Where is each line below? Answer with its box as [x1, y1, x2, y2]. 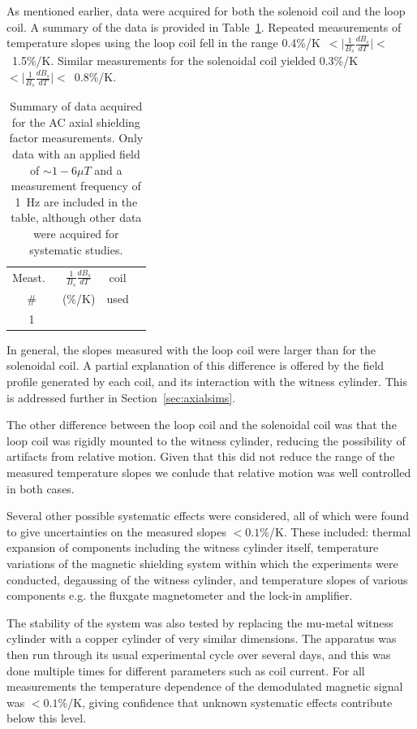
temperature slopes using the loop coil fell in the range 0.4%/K [6, 34, 320, 51]
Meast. [12, 268, 45, 285]
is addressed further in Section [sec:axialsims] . [6, 388, 236, 406]
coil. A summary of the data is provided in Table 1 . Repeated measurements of [6, 18, 402, 35]
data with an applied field [11, 145, 140, 163]
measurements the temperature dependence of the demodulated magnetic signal [6, 678, 403, 695]
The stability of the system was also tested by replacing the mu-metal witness [6, 614, 393, 631]
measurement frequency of [11, 177, 141, 194]
